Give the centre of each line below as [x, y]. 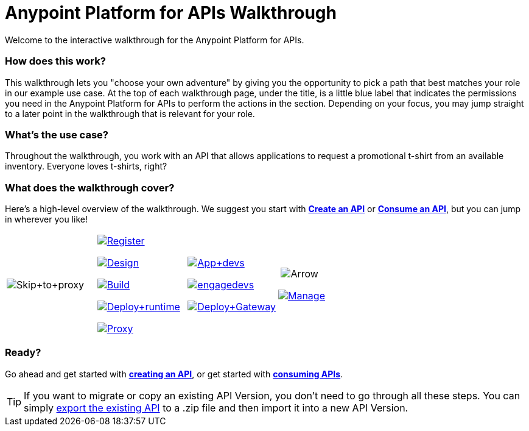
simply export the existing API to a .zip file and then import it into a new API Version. [216, 408]
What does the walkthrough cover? [90, 187]
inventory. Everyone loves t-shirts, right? [86, 166]
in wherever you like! [46, 219]
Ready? [23, 353]
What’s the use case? [57, 134]
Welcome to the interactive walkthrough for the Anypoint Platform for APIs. [155, 40]
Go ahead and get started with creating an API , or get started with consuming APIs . [174, 374]
